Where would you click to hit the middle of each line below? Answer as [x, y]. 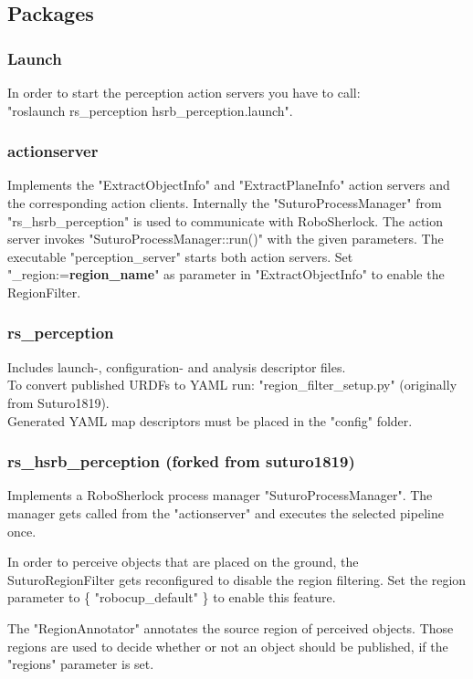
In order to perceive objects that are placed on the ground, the [183, 562]
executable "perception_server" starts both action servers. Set [180, 256]
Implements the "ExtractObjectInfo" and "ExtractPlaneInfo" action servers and [229, 185]
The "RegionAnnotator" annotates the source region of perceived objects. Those [231, 627]
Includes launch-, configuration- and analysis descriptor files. [177, 366]
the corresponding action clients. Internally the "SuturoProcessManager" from [225, 203]
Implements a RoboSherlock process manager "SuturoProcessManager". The [220, 495]
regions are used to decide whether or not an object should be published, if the [228, 646]
